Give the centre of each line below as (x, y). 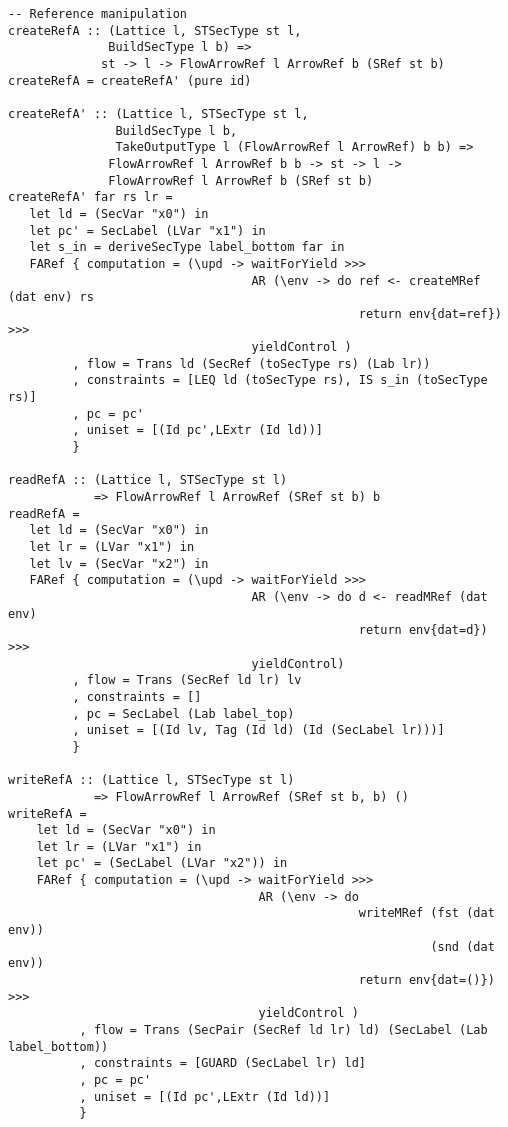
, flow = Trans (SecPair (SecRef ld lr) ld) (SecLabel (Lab (283, 1030)
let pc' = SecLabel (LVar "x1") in (147, 230)
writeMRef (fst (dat (426, 913)
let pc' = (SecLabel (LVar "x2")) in (162, 863)
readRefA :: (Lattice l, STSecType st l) (148, 480)
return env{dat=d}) (423, 630)
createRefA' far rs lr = (90, 197)
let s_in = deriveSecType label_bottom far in (187, 247)
